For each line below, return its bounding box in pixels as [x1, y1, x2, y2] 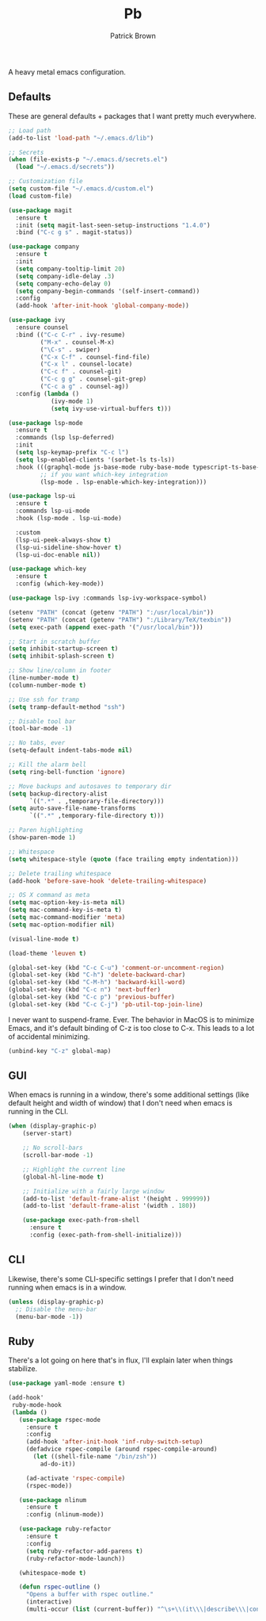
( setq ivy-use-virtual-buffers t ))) [50, 404, 172, 412]
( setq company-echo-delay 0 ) [15, 279, 112, 288]
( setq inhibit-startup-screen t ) [8, 645, 119, 653]
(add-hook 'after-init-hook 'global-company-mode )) [15, 302, 190, 310]
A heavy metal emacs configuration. [8, 67, 127, 76]
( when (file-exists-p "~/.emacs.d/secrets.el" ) [8, 155, 169, 163]
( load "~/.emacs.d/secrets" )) [15, 163, 115, 171]
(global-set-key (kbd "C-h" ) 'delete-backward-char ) [8, 971, 186, 979]
